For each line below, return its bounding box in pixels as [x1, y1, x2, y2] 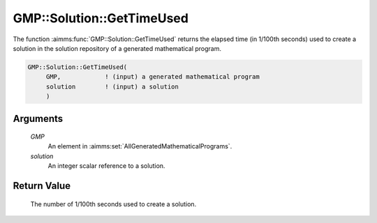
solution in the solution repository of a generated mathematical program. [13, 44, 222, 52]
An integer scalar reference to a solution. [47, 162, 165, 170]
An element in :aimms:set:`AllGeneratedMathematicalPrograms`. [47, 142, 232, 151]
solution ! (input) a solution [45, 82, 179, 91]
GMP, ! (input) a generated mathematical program [45, 73, 260, 81]
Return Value [13, 180, 71, 192]
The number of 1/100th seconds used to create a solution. [30, 199, 197, 208]
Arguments [13, 112, 64, 125]
